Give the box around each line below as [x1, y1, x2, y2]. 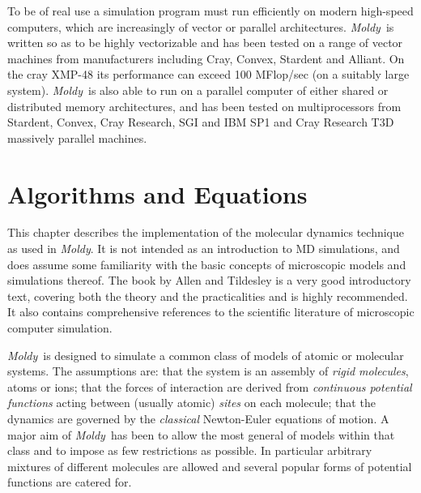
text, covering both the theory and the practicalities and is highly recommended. [7, 287, 408, 304]
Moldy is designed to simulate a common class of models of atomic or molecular [7, 346, 404, 363]
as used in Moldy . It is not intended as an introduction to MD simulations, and [7, 240, 400, 257]
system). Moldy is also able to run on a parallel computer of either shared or [7, 81, 389, 98]
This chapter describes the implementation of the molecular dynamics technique [7, 224, 405, 241]
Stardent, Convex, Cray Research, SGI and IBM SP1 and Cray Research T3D [7, 114, 394, 131]
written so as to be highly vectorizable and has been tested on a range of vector [7, 34, 403, 51]
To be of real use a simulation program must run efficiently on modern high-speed [7, 2, 414, 19]
